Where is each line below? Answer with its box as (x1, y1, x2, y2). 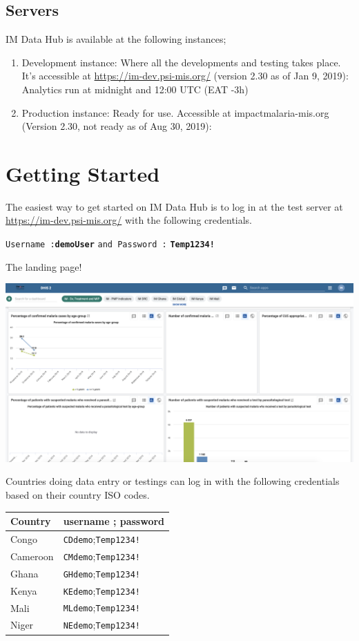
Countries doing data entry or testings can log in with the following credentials (6, 474, 340, 488)
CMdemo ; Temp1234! (63, 548, 140, 563)
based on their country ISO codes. (6, 487, 150, 501)
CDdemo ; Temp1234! (63, 531, 140, 546)
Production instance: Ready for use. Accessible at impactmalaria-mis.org (21, 105, 329, 119)
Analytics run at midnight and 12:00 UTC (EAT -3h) (21, 82, 249, 96)
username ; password (63, 514, 165, 528)
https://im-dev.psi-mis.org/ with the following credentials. (6, 213, 253, 227)
